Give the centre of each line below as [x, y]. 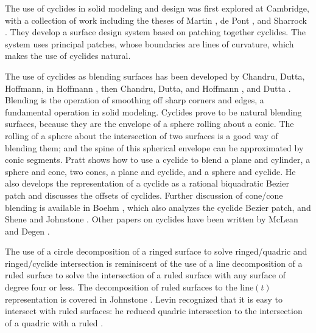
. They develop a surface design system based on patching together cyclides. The [155, 32]
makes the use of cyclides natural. [68, 56]
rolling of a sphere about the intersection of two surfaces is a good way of [142, 135]
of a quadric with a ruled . [54, 322]
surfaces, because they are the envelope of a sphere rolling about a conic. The [149, 124]
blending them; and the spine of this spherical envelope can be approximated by [154, 147]
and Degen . [27, 231]
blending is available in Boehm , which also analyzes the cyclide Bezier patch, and [158, 207]
